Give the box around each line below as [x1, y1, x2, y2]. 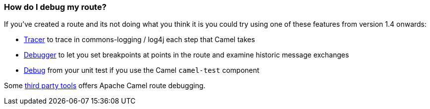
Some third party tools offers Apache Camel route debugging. [4, 81, 206, 90]
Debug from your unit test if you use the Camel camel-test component [24, 66, 260, 75]
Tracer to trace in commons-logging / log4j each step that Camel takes [24, 35, 255, 44]
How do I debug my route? [4, 2, 107, 12]
